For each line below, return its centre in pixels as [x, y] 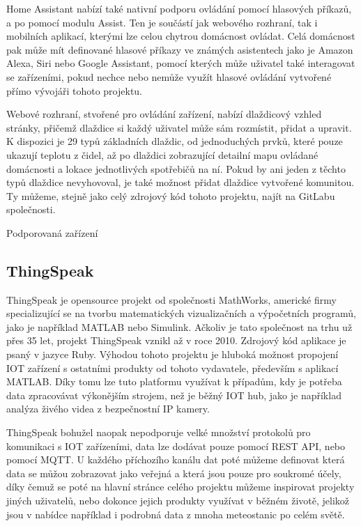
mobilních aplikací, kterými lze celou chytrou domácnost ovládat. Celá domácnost [181, 36]
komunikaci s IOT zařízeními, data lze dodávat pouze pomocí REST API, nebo [176, 446]
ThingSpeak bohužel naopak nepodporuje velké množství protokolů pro [159, 432]
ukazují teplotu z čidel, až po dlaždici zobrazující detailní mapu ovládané [162, 154]
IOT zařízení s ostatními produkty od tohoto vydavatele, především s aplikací [172, 368]
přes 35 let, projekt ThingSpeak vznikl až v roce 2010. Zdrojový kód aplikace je [176, 340]
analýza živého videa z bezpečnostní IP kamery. [108, 409]
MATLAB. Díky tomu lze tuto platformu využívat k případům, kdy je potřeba [174, 381]
